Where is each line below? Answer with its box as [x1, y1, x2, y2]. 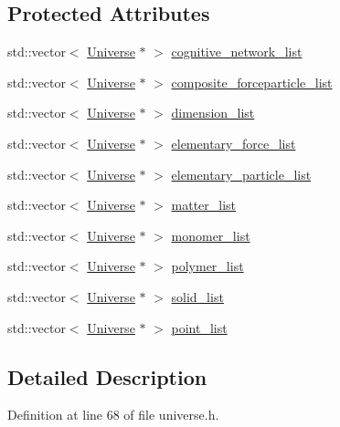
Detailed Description [7, 362, 207, 391]
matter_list [171, 195, 237, 214]
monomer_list [171, 225, 250, 245]
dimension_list [171, 103, 255, 122]
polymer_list [171, 256, 244, 276]
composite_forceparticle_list [171, 72, 333, 91]
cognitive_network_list [171, 42, 303, 61]
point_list [171, 318, 228, 337]
